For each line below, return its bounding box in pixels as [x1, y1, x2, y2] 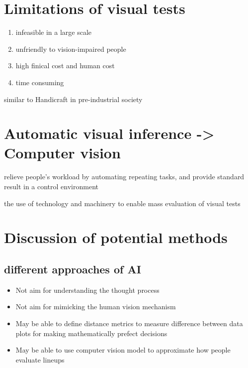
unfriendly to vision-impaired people [15, 43, 126, 54]
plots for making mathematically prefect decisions [15, 328, 167, 338]
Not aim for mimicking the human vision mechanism [15, 301, 176, 312]
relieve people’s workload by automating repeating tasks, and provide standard [4, 171, 245, 182]
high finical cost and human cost [15, 60, 115, 71]
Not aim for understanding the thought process [15, 284, 160, 295]
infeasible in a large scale [15, 27, 92, 37]
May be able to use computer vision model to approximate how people [15, 345, 231, 355]
